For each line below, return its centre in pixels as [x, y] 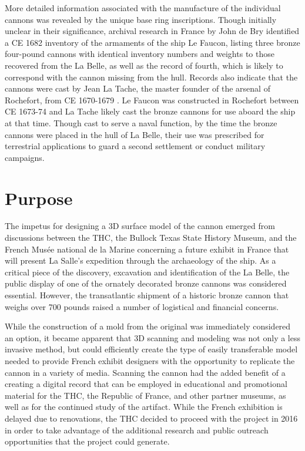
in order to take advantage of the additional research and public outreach [137, 430]
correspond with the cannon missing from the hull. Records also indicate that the [151, 77]
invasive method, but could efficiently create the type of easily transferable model [151, 349]
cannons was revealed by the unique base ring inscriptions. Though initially [141, 19]
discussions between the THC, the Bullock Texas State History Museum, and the [151, 238]
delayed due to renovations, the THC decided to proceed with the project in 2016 [151, 418]
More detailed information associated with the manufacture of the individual [143, 8]
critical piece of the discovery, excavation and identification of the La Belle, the [147, 272]
